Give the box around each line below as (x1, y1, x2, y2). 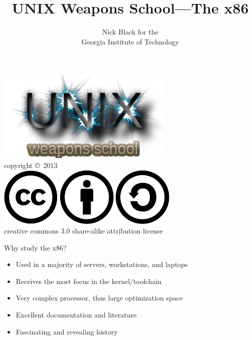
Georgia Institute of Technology (81, 36, 179, 46)
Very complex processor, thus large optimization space (16, 292, 183, 303)
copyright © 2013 (4, 159, 58, 170)
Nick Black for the (102, 26, 158, 37)
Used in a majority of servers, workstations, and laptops (16, 259, 188, 269)
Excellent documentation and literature (16, 309, 137, 320)
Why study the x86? (4, 242, 67, 252)
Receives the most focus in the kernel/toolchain (16, 275, 162, 286)
